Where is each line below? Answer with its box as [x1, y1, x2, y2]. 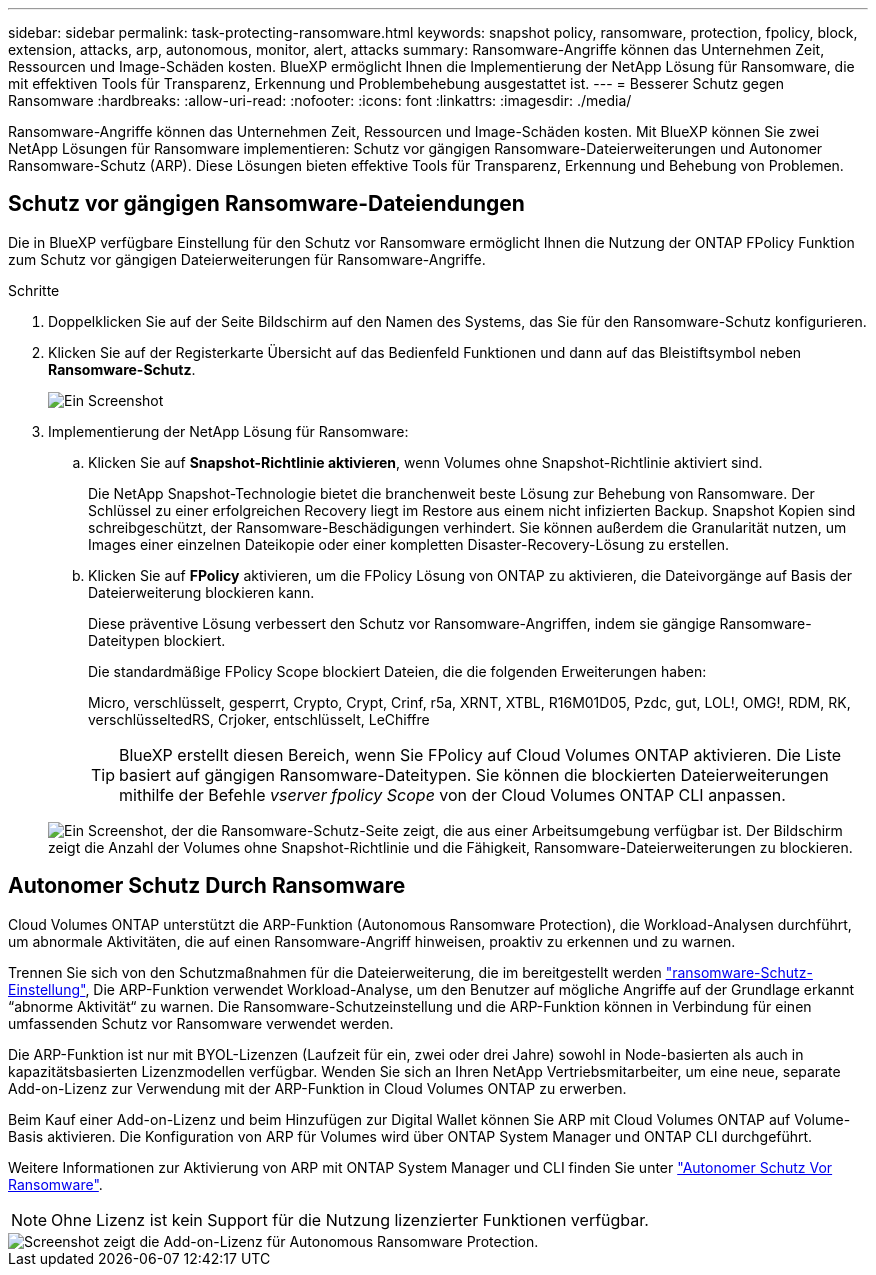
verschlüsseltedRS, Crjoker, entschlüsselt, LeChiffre [88, 710, 430, 728]
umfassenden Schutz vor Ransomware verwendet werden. [8, 1014, 394, 1032]
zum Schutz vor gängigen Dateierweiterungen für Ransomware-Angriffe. [8, 250, 486, 268]
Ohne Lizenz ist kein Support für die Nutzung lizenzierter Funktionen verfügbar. [51, 1209, 649, 1230]
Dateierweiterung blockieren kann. [88, 583, 315, 601]
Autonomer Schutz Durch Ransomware [8, 873, 406, 899]
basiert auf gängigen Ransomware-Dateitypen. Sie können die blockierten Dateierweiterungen [119, 764, 829, 785]
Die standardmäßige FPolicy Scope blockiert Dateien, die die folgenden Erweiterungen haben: [88, 662, 707, 680]
